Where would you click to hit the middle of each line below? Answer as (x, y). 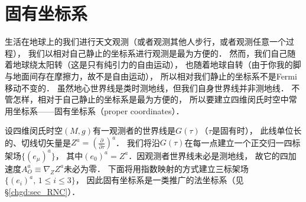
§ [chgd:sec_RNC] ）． (43, 192)
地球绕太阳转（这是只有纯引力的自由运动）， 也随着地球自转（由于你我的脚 (157, 64)
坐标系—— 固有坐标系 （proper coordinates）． (98, 110)
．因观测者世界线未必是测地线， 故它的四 (208, 155)
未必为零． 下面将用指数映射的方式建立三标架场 (156, 168)
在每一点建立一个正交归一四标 (242, 142)
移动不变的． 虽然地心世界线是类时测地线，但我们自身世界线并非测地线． (147, 87)
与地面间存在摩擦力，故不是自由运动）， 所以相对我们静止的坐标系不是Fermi (151, 76)
